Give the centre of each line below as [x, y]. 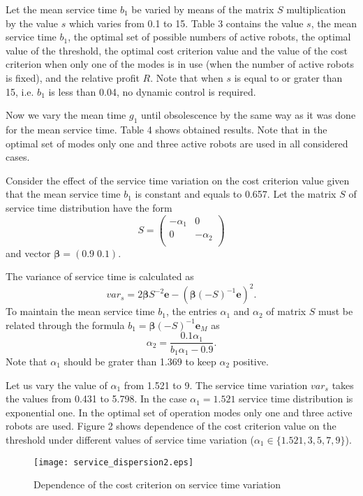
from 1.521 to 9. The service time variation [216, 385]
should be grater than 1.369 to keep [140, 361]
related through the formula [65, 324]
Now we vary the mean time [66, 115]
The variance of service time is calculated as [100, 276]
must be [336, 311]
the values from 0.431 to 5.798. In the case [96, 399]
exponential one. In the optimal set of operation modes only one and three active [179, 412]
